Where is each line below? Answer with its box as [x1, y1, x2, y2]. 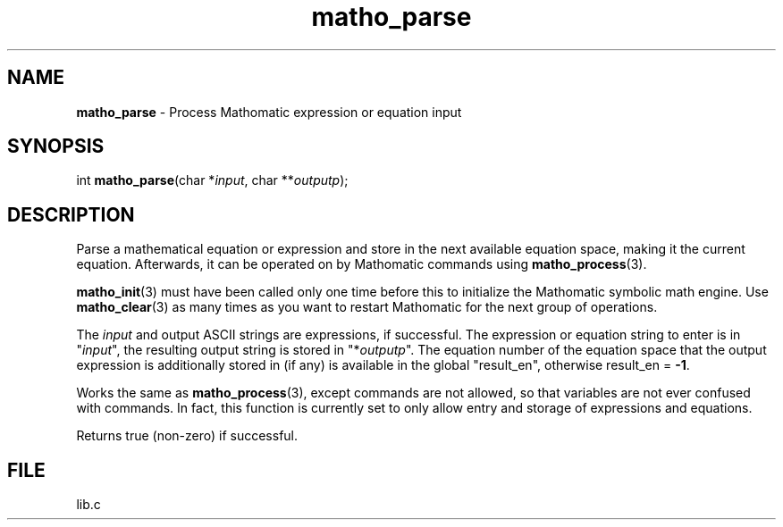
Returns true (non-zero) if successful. [76, 428, 299, 444]
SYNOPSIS [7, 135, 105, 158]
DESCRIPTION [7, 203, 135, 226]
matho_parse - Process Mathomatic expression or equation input [76, 104, 462, 120]
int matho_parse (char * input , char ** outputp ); [76, 172, 349, 188]
